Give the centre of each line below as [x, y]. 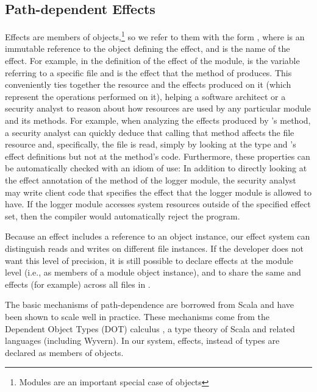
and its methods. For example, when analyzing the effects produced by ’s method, [158, 120]
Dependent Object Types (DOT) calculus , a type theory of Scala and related [150, 328]
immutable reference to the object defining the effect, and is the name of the [148, 48]
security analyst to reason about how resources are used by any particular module [158, 108]
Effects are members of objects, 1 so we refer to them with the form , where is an [155, 36]
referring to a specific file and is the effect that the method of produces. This [148, 72]
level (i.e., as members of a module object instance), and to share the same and [153, 272]
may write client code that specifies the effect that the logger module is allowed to [158, 192]
